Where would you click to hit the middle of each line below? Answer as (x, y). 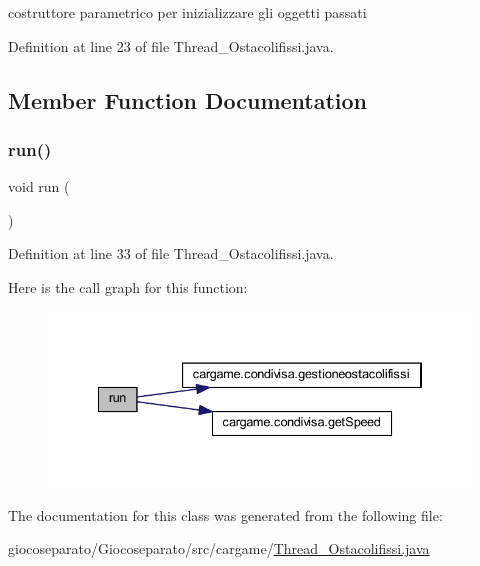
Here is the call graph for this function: (128, 286)
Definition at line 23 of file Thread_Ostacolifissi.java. (171, 45)
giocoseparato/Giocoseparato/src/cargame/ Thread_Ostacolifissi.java (219, 548)
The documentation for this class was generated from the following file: (225, 514)
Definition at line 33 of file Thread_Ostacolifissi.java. (171, 253)
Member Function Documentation (188, 99)
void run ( (39, 186)
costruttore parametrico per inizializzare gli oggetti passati (187, 12)
